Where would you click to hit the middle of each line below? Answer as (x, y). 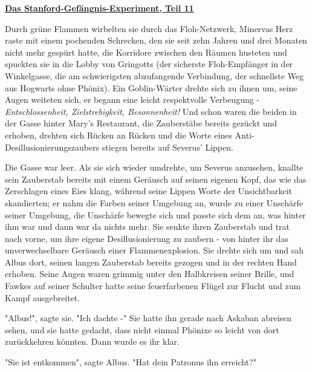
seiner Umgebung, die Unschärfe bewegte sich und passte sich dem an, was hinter (155, 214)
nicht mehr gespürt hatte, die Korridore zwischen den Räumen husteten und (146, 52)
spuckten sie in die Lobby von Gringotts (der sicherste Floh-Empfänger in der (149, 64)
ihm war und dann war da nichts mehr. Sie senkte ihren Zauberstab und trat (148, 227)
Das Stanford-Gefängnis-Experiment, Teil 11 (99, 8)
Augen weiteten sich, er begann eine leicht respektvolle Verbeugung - (132, 100)
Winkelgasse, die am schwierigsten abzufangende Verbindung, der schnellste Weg (154, 75)
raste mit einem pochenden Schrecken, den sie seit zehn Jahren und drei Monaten (156, 40)
